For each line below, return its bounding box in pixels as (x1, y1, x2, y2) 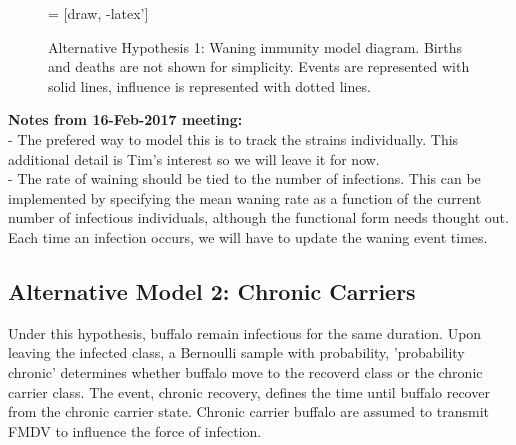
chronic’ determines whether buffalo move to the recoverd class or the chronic (8, 361, 483, 382)
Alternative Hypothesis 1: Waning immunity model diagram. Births (48, 36, 462, 57)
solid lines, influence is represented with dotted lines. (48, 75, 371, 96)
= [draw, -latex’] (48, 3, 149, 23)
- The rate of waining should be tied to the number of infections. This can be (8, 168, 481, 189)
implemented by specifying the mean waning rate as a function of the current (8, 187, 482, 208)
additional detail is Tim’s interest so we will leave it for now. (8, 148, 380, 169)
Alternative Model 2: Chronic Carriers (8, 275, 416, 306)
